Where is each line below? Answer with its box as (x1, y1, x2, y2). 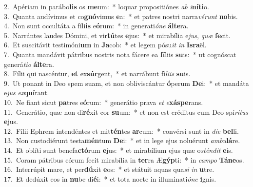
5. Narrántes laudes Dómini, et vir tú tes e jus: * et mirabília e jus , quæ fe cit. (4, 30, 231, 40)
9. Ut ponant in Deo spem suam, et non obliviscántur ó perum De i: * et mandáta (4, 78, 249, 88)
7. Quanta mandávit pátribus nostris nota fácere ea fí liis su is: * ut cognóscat (4, 49, 236, 59)
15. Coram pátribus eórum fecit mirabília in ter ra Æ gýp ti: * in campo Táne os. (4, 154, 244, 165)
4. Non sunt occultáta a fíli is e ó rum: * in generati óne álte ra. (4, 21, 189, 31)
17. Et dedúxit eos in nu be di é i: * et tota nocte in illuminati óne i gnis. (4, 173, 216, 184)
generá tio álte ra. (4, 59, 54, 69)
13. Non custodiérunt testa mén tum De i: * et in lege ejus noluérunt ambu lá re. (4, 135, 240, 145)
